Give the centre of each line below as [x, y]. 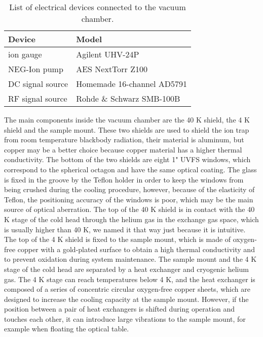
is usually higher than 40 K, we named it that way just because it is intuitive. [125, 229]
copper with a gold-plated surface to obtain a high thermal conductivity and [136, 249]
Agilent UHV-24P [108, 54]
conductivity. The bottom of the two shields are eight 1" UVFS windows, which [127, 159]
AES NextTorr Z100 [112, 69]
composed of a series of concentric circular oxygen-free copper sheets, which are [127, 289]
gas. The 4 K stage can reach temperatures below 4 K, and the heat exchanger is [130, 279]
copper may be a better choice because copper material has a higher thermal [123, 149]
